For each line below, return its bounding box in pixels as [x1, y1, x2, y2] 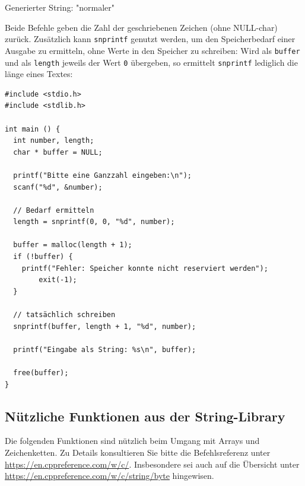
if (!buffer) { [13, 252, 73, 261]
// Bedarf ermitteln [13, 206, 94, 215]
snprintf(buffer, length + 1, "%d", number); [13, 322, 196, 331]
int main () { [5, 124, 61, 133]
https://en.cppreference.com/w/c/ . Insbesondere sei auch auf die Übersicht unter [5, 458, 300, 470]
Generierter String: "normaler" [5, 1, 115, 13]
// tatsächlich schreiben [13, 311, 116, 319]
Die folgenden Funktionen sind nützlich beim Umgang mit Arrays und [5, 434, 260, 447]
